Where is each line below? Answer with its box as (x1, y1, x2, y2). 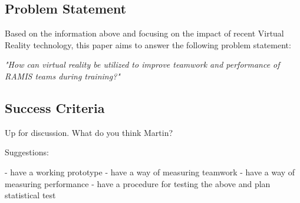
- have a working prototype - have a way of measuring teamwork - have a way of (5, 165, 295, 178)
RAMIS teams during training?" (5, 69, 120, 82)
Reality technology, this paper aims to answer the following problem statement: (5, 38, 291, 51)
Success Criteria (5, 98, 105, 117)
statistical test (5, 189, 56, 201)
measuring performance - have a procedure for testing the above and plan (5, 177, 271, 189)
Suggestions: (5, 146, 49, 158)
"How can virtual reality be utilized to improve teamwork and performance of (5, 58, 280, 71)
